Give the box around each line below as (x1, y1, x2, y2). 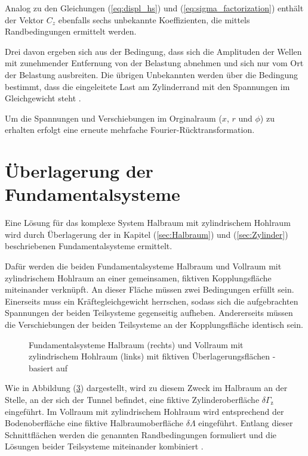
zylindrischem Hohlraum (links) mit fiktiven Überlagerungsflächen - (29, 350, 276, 362)
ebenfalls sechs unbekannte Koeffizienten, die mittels (58, 13, 250, 26)
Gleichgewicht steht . (5, 92, 81, 104)
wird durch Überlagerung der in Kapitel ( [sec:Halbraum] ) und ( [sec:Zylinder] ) (5, 228, 288, 240)
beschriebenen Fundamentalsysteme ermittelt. (5, 240, 173, 252)
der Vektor (5, 13, 44, 26)
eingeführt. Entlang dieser (198, 417, 293, 429)
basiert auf (29, 361, 68, 374)
